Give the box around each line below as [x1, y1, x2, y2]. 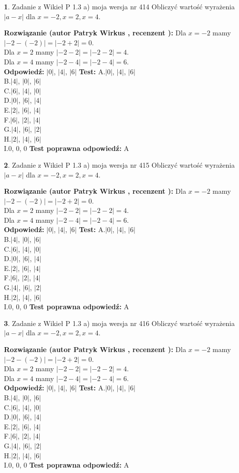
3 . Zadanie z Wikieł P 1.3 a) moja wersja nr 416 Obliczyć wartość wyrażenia [4, 318, 235, 328]
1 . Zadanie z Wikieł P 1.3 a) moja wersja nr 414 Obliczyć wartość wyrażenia [4, 1, 235, 11]
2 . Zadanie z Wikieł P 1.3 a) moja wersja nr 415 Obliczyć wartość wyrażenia [4, 159, 235, 170]
